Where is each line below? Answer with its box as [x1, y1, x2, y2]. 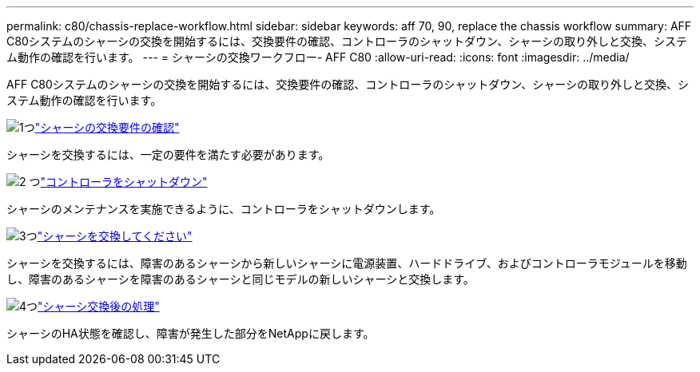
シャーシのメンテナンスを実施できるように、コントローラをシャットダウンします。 [6, 202, 441, 216]
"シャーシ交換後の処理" [38, 299, 160, 313]
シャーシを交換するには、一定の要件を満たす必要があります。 [6, 148, 330, 161]
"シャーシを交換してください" [37, 229, 193, 243]
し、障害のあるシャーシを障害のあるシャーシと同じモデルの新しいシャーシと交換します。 [6, 272, 475, 286]
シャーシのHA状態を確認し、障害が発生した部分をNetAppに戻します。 [6, 326, 375, 340]
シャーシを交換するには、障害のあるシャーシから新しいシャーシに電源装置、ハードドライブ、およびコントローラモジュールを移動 [6, 256, 687, 270]
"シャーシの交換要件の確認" [34, 121, 180, 134]
